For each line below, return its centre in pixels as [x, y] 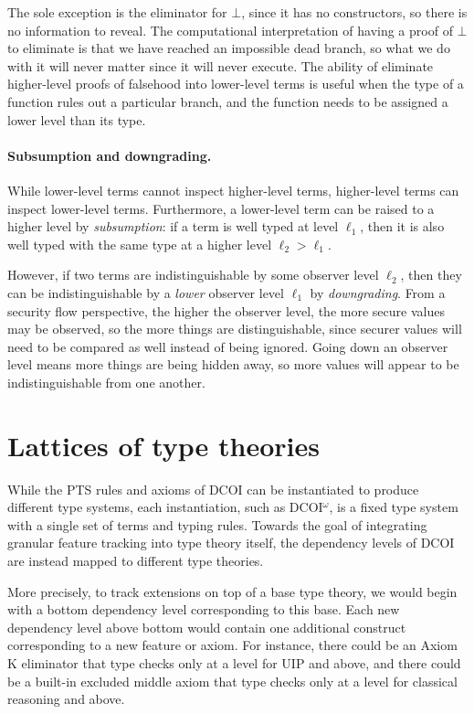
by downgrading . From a [378, 292]
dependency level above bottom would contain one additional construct [207, 627]
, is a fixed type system [394, 507]
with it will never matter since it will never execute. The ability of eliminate [221, 65]
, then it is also [402, 226]
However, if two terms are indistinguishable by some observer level [193, 275]
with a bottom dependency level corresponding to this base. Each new [204, 609]
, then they [431, 275]
